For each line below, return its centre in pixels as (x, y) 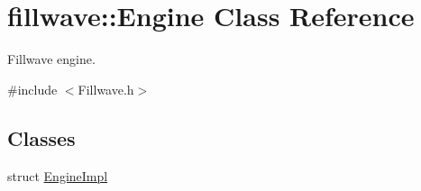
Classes (41, 137)
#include (32, 89)
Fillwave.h (106, 89)
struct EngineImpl (58, 175)
